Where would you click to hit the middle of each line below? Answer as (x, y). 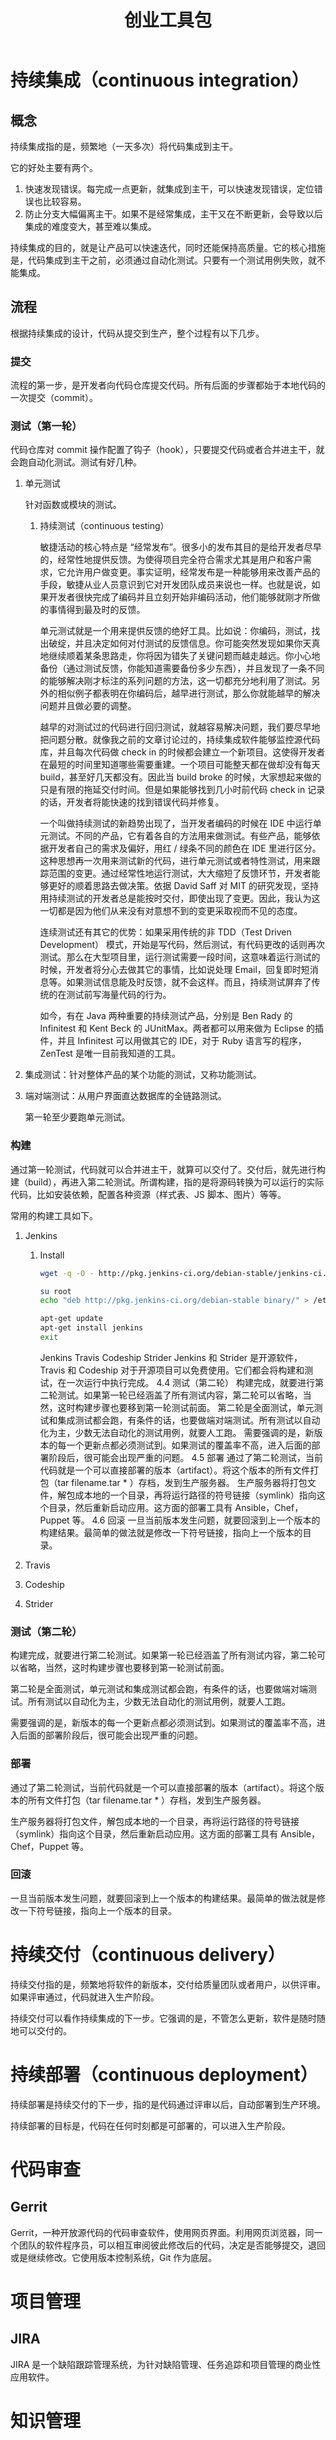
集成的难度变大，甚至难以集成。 (90, 226)
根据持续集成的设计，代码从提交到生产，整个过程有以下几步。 (137, 333)
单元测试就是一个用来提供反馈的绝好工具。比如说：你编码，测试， (175, 631)
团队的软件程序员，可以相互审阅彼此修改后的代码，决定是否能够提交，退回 (172, 2245)
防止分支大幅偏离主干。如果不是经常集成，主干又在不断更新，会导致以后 (173, 214)
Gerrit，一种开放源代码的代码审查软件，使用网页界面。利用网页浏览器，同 (162, 2232)
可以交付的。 (45, 2030)
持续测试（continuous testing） (104, 526)
